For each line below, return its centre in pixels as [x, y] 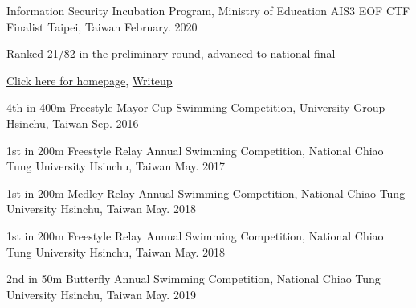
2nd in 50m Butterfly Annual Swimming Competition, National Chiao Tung [194, 279]
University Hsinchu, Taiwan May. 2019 [101, 294]
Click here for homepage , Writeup [90, 80]
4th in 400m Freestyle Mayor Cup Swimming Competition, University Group [196, 107]
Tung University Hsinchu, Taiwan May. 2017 [116, 166]
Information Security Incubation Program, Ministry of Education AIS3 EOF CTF [208, 10]
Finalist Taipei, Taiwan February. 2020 [102, 26]
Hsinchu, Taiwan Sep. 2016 [73, 123]
